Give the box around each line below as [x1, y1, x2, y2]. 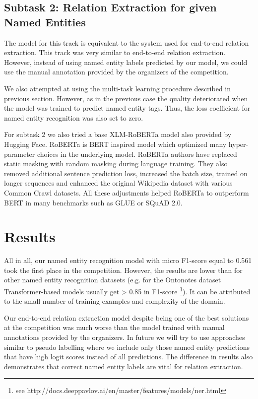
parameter [4, 148, 35, 159]
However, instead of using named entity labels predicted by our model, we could [4, 57, 248, 67]
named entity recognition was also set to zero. [4, 112, 143, 123]
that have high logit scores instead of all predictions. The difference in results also [4, 351, 253, 362]
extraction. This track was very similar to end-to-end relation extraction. [4, 47, 226, 58]
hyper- [228, 138, 249, 149]
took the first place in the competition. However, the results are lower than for [4, 265, 243, 275]
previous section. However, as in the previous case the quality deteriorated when [4, 93, 248, 103]
